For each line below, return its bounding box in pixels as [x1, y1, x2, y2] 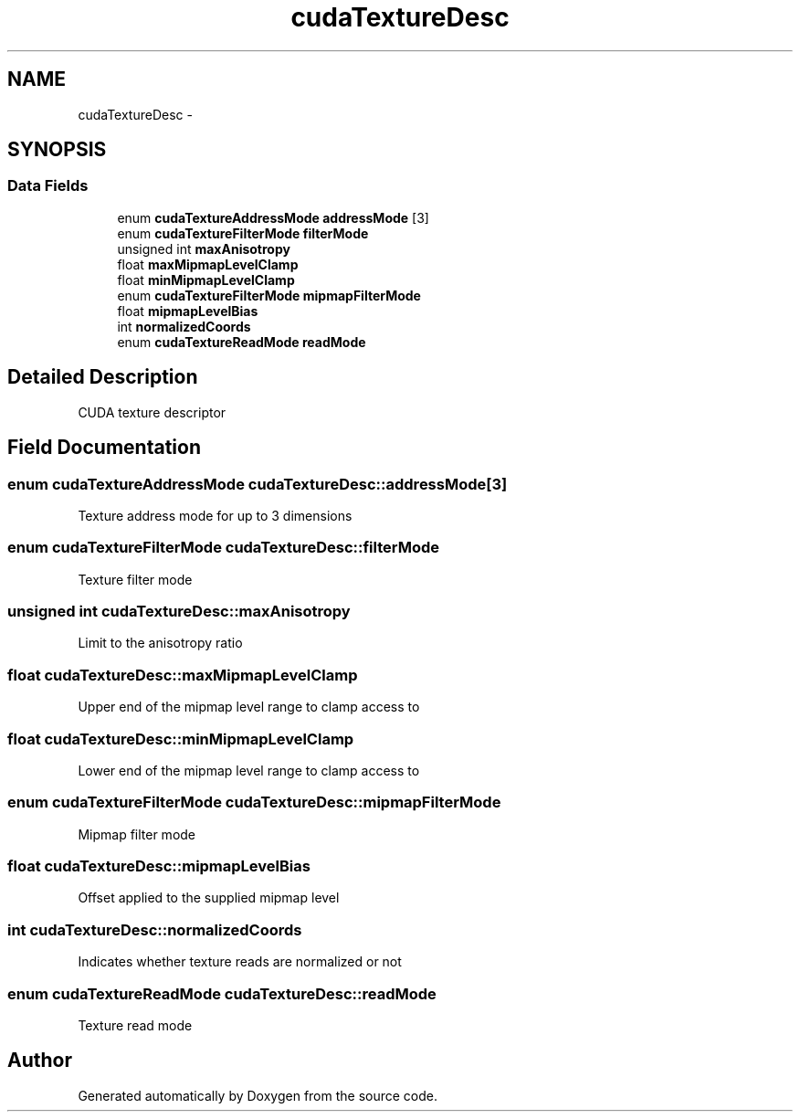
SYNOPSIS [7, 138, 107, 162]
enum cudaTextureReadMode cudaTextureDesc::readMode [7, 984, 437, 1003]
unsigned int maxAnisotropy [117, 240, 290, 257]
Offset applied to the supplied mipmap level [78, 890, 340, 906]
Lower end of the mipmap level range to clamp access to [78, 762, 420, 778]
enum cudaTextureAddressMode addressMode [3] [117, 209, 429, 226]
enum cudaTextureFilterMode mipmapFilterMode [117, 287, 421, 303]
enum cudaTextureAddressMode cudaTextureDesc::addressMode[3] [7, 474, 508, 493]
